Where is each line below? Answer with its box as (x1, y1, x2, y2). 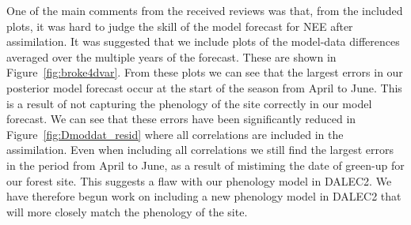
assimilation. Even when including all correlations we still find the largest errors (6, 141, 394, 158)
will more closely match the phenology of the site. (6, 203, 248, 219)
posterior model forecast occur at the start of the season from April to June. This (6, 79, 402, 96)
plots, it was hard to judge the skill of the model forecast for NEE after (6, 17, 353, 34)
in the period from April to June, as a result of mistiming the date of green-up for (6, 156, 405, 173)
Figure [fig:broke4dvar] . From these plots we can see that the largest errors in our (6, 64, 403, 81)
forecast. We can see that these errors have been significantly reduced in (6, 111, 356, 127)
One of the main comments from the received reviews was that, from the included (6, 2, 403, 18)
